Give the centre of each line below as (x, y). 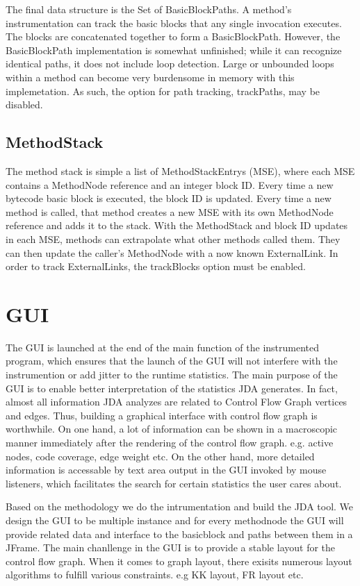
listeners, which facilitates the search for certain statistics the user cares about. (174, 483)
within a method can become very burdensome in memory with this (150, 77)
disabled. (24, 104)
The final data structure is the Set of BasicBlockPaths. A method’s (149, 9)
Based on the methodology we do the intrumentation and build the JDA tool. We (180, 507)
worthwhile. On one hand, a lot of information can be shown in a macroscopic (172, 429)
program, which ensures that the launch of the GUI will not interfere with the (172, 361)
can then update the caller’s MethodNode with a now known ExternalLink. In (172, 252)
